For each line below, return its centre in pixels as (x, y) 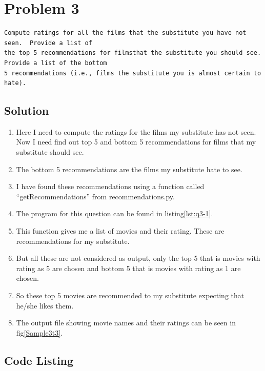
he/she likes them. (45, 305)
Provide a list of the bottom (56, 63)
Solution (27, 110)
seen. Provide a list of (48, 43)
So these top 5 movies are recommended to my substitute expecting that (130, 295)
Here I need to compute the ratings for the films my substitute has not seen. (136, 131)
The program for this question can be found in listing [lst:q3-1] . (115, 213)
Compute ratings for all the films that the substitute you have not (125, 33)
